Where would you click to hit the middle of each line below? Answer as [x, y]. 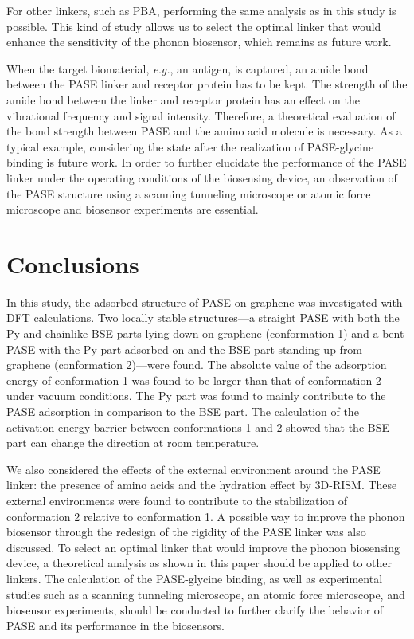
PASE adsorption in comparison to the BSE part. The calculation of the [183, 411]
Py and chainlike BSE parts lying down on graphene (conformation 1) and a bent [205, 333]
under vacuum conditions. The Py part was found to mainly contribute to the [196, 396]
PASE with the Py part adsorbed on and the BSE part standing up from [185, 349]
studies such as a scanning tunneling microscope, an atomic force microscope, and [206, 594]
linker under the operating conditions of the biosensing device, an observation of [202, 177]
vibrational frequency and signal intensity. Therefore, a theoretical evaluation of [201, 115]
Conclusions [73, 263]
